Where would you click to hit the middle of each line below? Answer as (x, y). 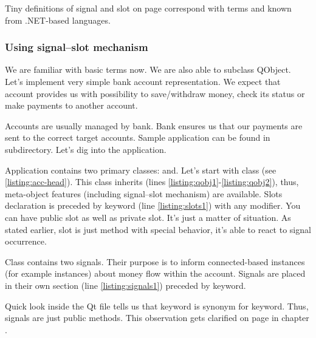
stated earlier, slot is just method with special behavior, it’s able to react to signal (158, 229)
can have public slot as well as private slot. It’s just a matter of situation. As (148, 217)
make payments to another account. (71, 105)
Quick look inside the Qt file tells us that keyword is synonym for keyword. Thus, (157, 306)
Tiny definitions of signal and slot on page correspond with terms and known (148, 8)
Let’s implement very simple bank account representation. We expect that (143, 81)
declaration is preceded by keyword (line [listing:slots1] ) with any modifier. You (153, 205)
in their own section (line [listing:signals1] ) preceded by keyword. (125, 285)
